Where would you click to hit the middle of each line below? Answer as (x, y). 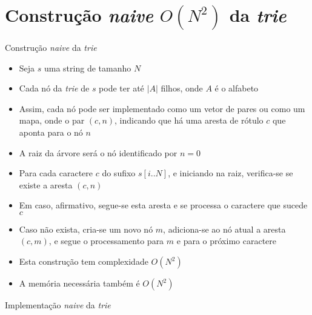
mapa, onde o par (52, 120)
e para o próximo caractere (227, 241)
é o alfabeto (237, 88)
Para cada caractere (56, 173)
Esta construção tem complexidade (84, 261)
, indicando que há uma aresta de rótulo (189, 120)
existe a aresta (46, 184)
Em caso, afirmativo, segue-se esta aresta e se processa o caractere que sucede (163, 205)
